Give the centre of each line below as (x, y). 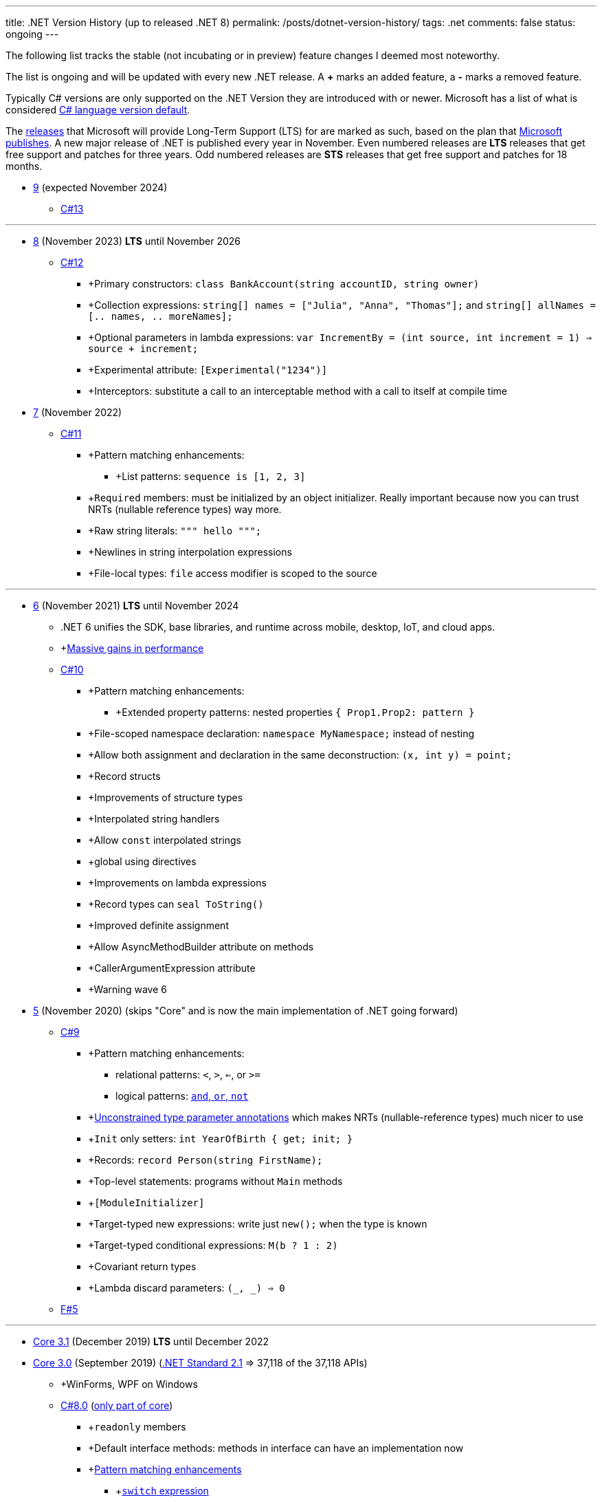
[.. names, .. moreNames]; (160, 316)
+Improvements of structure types (166, 797)
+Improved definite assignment (158, 925)
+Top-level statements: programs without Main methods (215, 1181)
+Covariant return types (142, 1266)
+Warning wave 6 (127, 989)
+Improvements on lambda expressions (177, 883)
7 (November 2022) (78, 412)
